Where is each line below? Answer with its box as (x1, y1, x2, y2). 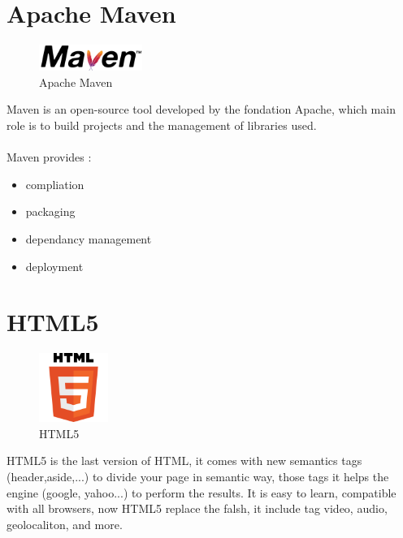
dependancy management (25, 230, 152, 247)
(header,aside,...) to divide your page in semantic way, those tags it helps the (6, 467, 389, 484)
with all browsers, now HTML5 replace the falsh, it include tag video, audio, (6, 500, 388, 517)
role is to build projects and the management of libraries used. (6, 117, 317, 134)
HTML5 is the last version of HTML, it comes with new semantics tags (6, 452, 362, 469)
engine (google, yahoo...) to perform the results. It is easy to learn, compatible (6, 484, 396, 501)
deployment (25, 257, 84, 274)
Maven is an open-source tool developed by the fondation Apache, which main (6, 101, 396, 118)
